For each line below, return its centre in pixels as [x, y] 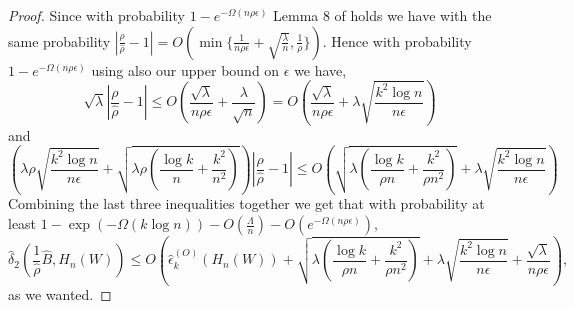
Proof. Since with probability [96, 15]
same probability [59, 40]
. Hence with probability [397, 40]
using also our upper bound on [185, 69]
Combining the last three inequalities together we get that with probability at [246, 203]
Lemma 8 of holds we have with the [382, 15]
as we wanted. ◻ [60, 294]
